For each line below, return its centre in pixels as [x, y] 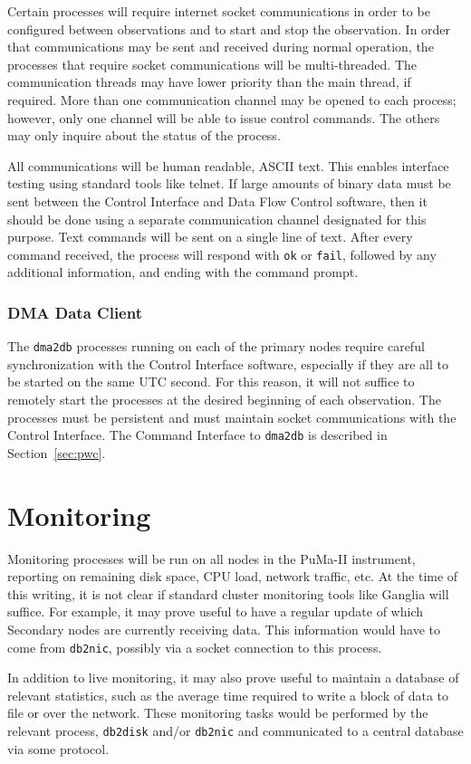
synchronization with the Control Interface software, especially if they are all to [228, 363]
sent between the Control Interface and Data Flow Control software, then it [217, 201]
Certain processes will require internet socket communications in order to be [219, 11]
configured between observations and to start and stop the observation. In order [229, 29]
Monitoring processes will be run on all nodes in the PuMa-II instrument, [211, 558]
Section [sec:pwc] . [57, 452]
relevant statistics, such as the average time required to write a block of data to [228, 695]
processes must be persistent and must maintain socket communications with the [232, 417]
